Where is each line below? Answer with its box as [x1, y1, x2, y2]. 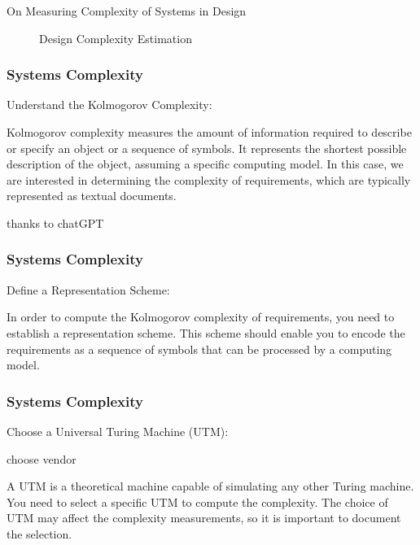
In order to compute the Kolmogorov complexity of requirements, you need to [7, 308, 395, 325]
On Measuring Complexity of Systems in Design [7, 2, 247, 19]
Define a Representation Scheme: [7, 281, 170, 298]
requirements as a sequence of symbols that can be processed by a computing [7, 340, 392, 357]
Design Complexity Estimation [39, 29, 192, 46]
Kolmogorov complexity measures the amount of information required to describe [7, 124, 412, 140]
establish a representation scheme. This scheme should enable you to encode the [7, 324, 405, 341]
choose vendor [7, 450, 77, 467]
